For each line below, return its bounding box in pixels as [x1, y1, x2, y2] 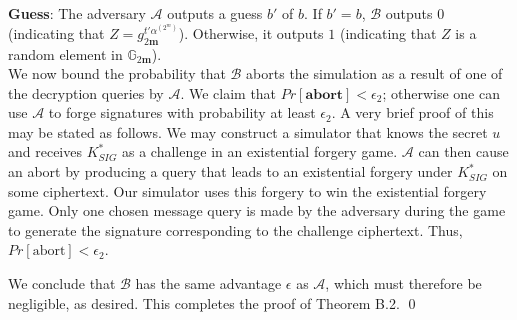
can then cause [418, 141, 509, 162]
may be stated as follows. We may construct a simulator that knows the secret [8, 121, 488, 142]
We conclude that [8, 273, 116, 294]
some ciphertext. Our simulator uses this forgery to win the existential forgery [8, 180, 487, 201]
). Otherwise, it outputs [178, 22, 324, 43]
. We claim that [180, 82, 277, 103]
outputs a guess [167, 3, 263, 23]
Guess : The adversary [8, 3, 146, 23]
